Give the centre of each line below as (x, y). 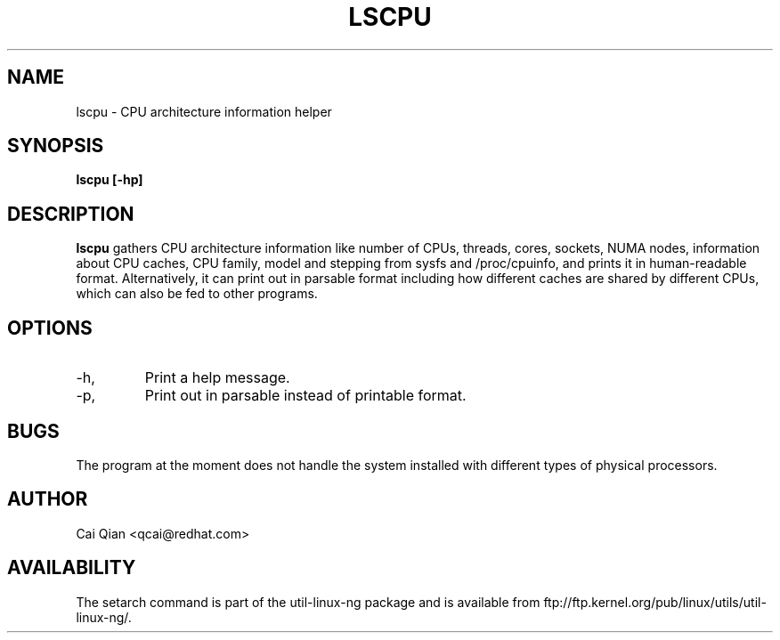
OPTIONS (50, 328)
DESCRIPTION (71, 214)
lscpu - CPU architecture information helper (204, 111)
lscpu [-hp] (110, 180)
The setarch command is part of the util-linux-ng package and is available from (308, 602)
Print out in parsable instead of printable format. (305, 396)
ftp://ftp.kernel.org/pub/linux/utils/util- (655, 602)
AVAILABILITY (72, 568)
